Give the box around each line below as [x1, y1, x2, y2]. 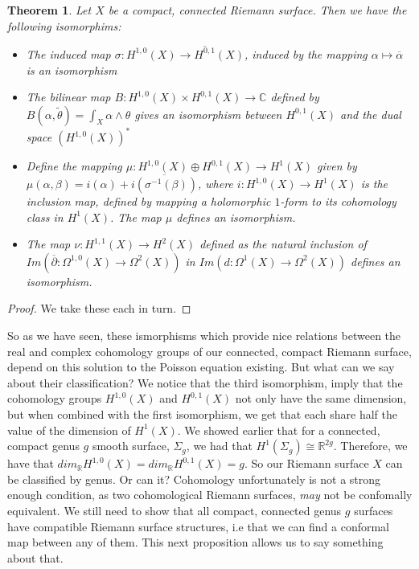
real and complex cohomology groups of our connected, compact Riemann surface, [7, 342, 412, 359]
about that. [7, 549, 64, 566]
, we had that [186, 437, 253, 454]
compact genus [7, 437, 80, 454]
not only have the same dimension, [235, 390, 407, 407]
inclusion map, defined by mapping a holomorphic [26, 193, 271, 209]
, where [197, 175, 233, 191]
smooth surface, [92, 437, 170, 454]
